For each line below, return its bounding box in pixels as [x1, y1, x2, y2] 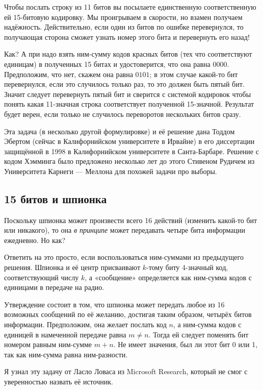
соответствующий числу [4, 272, 79, 282]
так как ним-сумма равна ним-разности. [4, 349, 128, 359]
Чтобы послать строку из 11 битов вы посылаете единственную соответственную [4, 2, 256, 12]
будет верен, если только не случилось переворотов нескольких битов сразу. [4, 108, 241, 119]
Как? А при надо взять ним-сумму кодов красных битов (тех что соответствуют [4, 48, 252, 59]
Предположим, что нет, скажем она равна [4, 68, 133, 79]
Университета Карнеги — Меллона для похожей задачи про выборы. [4, 165, 217, 176]
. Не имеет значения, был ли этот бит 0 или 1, [113, 339, 258, 350]
